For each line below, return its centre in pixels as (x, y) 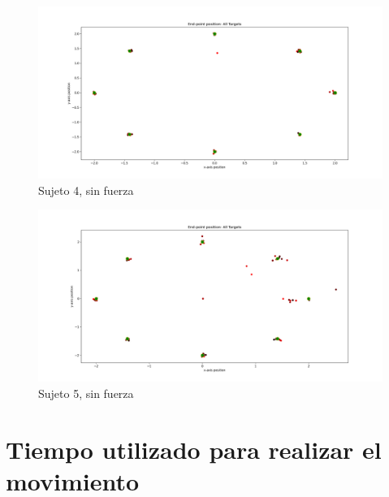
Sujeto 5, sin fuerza (86, 393)
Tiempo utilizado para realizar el (194, 449)
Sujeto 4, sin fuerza (86, 190)
